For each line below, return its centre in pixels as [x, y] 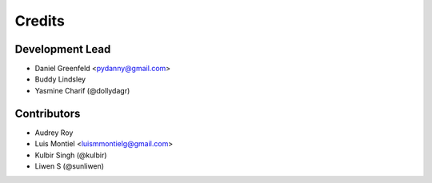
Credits [40, 21]
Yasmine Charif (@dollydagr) [82, 90]
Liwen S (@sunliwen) [69, 166]
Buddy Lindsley [60, 79]
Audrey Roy [54, 133]
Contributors [48, 113]
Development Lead [63, 49]
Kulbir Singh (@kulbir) [71, 155]
